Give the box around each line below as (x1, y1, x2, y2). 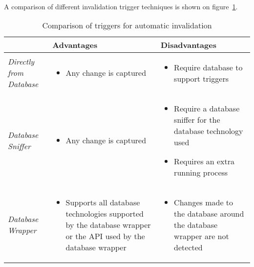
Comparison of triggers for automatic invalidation (42, 19, 212, 31)
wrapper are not (174, 230, 229, 242)
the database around (174, 207, 244, 219)
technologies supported (65, 207, 144, 219)
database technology (174, 125, 243, 136)
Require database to (174, 61, 243, 73)
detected (174, 241, 203, 253)
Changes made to (174, 196, 233, 208)
